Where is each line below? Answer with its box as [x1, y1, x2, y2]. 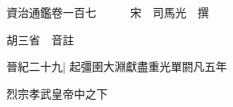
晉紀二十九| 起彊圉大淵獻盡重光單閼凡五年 [6, 58, 227, 75]
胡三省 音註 [6, 31, 74, 47]
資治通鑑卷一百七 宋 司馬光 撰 [6, 4, 209, 20]
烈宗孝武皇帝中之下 [6, 84, 108, 101]
